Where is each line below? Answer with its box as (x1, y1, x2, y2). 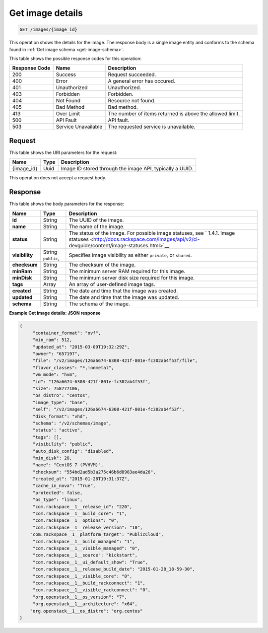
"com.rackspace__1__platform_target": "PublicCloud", (30, 532, 164, 537)
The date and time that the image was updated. (68, 293, 180, 300)
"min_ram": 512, (32, 337, 72, 343)
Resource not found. (108, 97, 156, 104)
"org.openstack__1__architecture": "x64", (32, 601, 137, 607)
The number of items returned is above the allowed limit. (108, 110, 240, 117)
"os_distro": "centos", (32, 393, 91, 398)
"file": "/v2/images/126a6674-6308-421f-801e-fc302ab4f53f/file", (32, 358, 198, 363)
